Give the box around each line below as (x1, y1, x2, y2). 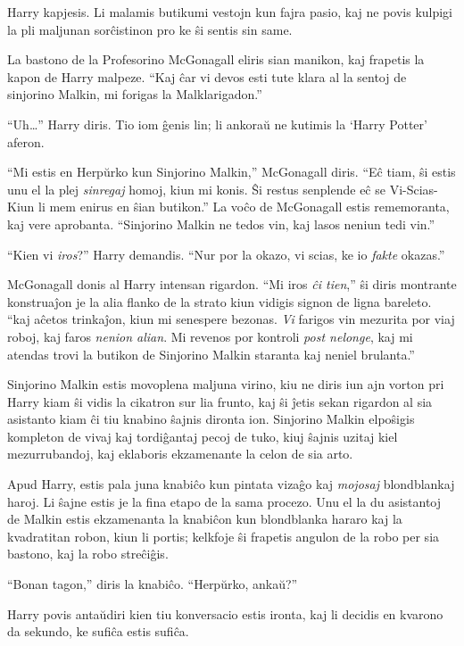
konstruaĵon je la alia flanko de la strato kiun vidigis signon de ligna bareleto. (7, 292, 432, 311)
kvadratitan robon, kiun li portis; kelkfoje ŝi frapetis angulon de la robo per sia (7, 526, 440, 545)
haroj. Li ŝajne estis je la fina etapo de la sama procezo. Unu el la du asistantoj (7, 492, 442, 510)
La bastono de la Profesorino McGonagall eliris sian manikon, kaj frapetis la (7, 50, 425, 69)
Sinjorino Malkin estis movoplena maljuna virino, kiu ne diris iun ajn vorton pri (7, 375, 444, 393)
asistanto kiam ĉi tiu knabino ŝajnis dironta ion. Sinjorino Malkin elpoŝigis (7, 410, 415, 428)
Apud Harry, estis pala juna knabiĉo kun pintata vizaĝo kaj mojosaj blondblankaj (7, 475, 455, 493)
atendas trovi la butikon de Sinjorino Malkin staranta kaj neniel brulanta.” (7, 344, 415, 363)
